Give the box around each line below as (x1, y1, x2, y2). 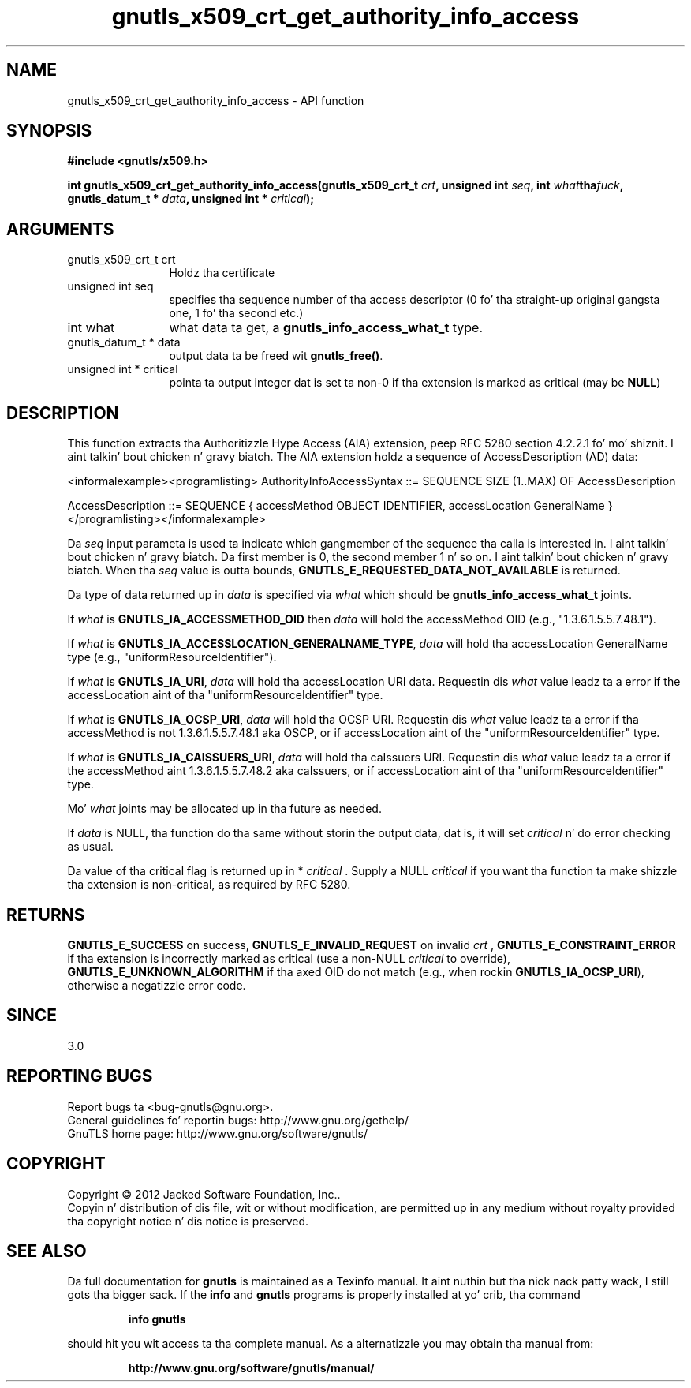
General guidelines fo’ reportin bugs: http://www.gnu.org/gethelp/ (67, 1113, 409, 1127)
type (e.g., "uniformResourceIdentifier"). (67, 650, 277, 664)
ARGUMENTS (6, 219, 114, 239)
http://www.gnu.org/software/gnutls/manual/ (128, 1361, 375, 1375)
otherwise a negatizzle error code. (67, 978, 246, 992)
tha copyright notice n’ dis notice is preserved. (67, 1214, 309, 1228)
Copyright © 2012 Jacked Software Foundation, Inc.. (67, 1187, 341, 1201)
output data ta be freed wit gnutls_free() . (169, 349, 383, 363)
